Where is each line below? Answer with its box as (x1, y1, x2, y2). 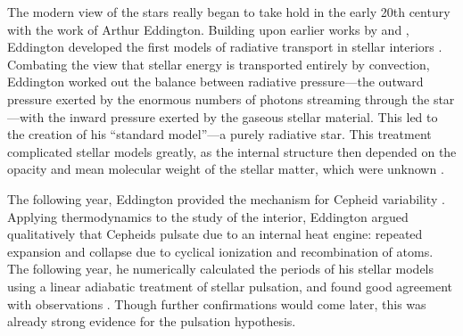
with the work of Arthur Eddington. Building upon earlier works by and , (7, 20, 409, 38)
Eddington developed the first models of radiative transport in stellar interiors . (7, 37, 442, 56)
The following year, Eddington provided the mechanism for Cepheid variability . (7, 189, 445, 208)
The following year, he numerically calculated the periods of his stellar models (7, 259, 434, 278)
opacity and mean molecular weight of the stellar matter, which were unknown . (7, 160, 444, 178)
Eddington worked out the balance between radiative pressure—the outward (7, 72, 424, 91)
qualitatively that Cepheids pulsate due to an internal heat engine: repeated (7, 225, 423, 243)
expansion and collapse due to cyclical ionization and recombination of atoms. (7, 242, 434, 260)
